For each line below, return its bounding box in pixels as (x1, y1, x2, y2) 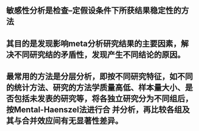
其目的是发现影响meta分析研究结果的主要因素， (6, 38, 181, 48)
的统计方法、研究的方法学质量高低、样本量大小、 (6, 83, 185, 93)
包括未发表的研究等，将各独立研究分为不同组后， (14, 94, 193, 104)
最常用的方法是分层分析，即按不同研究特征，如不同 (6, 71, 193, 81)
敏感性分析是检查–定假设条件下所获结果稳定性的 (6, 5, 182, 16)
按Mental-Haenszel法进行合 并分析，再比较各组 (6, 105, 182, 115)
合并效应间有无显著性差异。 (21, 116, 123, 126)
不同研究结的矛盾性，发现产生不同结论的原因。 (14, 50, 185, 60)
